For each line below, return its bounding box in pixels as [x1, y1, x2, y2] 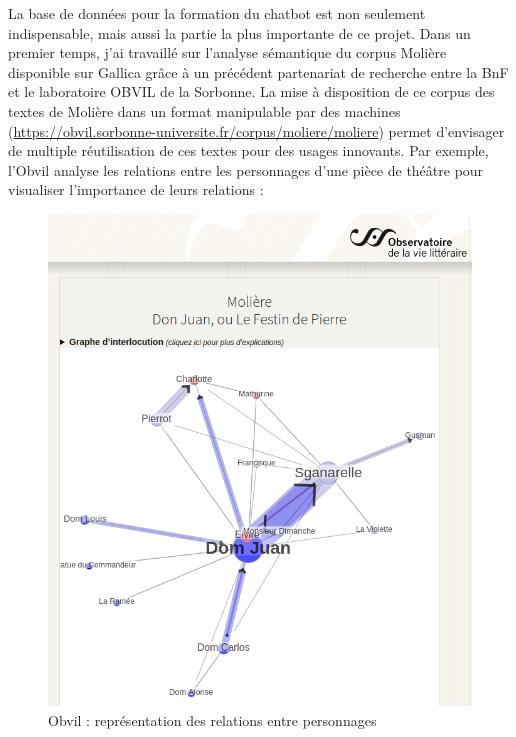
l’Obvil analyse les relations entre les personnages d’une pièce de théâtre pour [8, 159, 484, 180]
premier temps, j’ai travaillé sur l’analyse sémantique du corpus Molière [8, 42, 447, 63]
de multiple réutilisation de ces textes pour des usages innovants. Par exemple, [8, 140, 489, 161]
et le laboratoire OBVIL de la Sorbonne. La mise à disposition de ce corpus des [8, 81, 495, 102]
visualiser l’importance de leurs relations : [8, 179, 264, 200]
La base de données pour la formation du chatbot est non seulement [8, 3, 426, 23]
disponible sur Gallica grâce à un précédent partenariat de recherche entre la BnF [8, 61, 509, 82]
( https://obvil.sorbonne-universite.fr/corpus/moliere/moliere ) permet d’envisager [8, 120, 505, 141]
